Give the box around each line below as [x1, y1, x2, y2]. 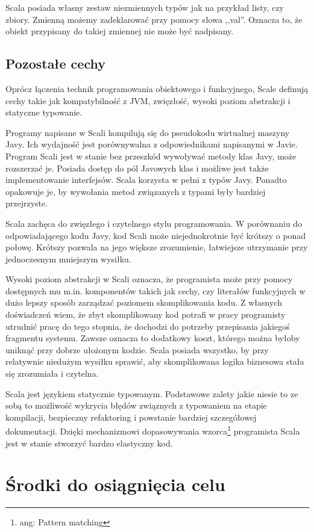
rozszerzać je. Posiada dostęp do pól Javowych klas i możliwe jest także [5, 161, 269, 174]
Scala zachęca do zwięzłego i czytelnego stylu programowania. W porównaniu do [5, 217, 303, 229]
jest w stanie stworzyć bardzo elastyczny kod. [5, 436, 173, 449]
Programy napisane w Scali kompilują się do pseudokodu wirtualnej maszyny [5, 126, 290, 138]
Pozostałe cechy [5, 54, 105, 73]
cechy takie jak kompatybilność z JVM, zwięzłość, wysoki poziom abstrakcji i [5, 94, 290, 107]
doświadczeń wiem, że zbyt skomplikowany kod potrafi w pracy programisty [5, 308, 286, 321]
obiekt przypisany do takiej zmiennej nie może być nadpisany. [5, 25, 234, 37]
